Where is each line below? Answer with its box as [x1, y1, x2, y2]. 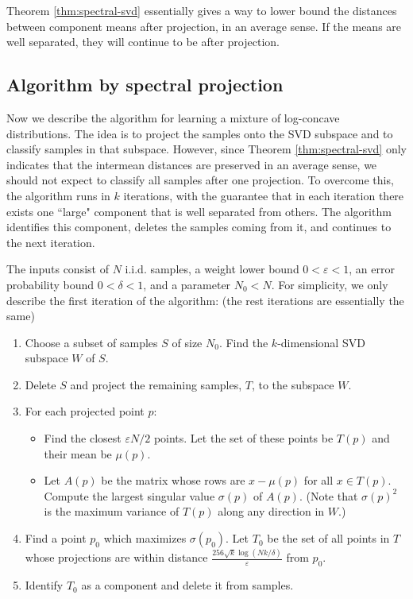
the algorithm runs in [6, 187, 110, 203]
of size [172, 334, 203, 350]
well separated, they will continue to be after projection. [6, 33, 280, 50]
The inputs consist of [6, 261, 109, 277]
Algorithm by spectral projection [6, 72, 284, 97]
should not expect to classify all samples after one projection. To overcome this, [6, 172, 394, 188]
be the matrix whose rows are [101, 472, 245, 489]
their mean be [44, 445, 112, 462]
